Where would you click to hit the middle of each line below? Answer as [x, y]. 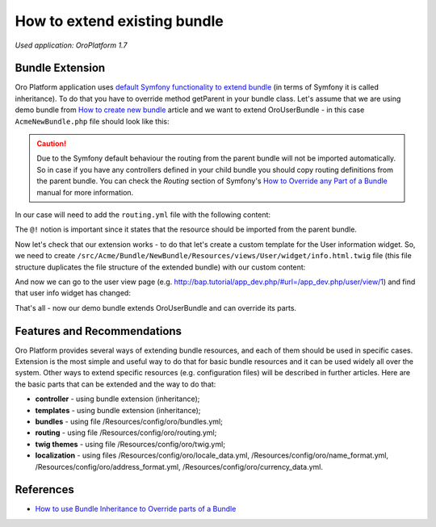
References [44, 489]
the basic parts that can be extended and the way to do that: [115, 384]
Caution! [52, 144]
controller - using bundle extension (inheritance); [117, 399]
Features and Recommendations [98, 331]
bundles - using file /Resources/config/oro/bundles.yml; [129, 421]
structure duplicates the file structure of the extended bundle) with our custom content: [160, 267]
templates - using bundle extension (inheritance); [118, 410]
